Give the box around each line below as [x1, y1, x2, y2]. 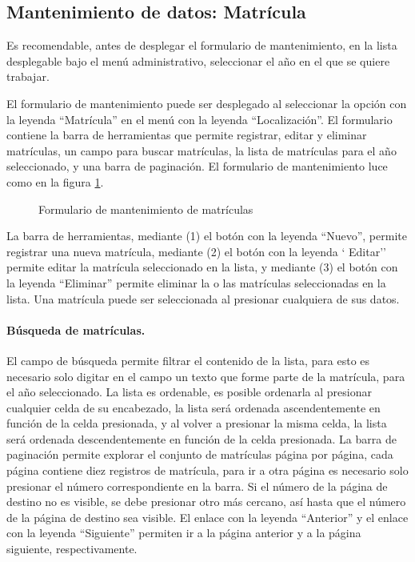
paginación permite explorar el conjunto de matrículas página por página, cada [6, 446, 393, 463]
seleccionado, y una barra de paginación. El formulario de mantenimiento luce [6, 158, 388, 175]
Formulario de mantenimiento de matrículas [38, 200, 253, 217]
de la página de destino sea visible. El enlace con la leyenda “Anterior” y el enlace [6, 508, 409, 525]
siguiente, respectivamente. [6, 540, 138, 557]
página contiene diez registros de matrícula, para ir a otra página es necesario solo [6, 462, 409, 479]
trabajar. [6, 68, 50, 85]
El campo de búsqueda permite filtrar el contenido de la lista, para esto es [6, 351, 370, 368]
